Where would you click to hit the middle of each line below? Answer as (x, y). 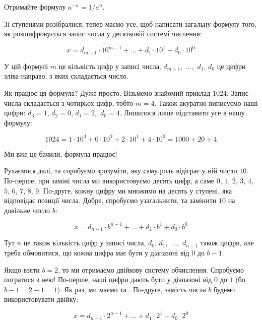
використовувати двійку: (41, 299)
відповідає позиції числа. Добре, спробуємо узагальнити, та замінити (110, 200)
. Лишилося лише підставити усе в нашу (182, 113)
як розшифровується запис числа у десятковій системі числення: (103, 34)
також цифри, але (227, 243)
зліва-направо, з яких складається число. (66, 76)
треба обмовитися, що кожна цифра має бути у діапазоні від (97, 252)
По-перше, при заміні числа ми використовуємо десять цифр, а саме (109, 180)
